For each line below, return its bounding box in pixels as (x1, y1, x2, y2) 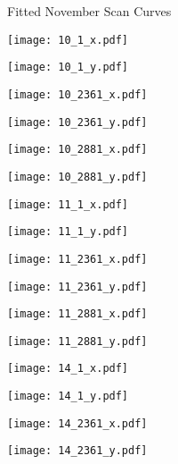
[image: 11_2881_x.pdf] (7, 308, 148, 321)
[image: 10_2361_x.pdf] (7, 88, 148, 101)
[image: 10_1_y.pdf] (7, 61, 129, 74)
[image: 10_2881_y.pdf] (7, 170, 148, 183)
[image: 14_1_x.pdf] (7, 362, 129, 375)
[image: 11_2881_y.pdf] (7, 334, 148, 348)
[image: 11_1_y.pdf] (7, 225, 129, 239)
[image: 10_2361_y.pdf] (7, 115, 148, 129)
